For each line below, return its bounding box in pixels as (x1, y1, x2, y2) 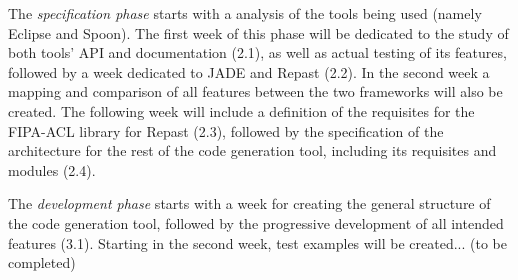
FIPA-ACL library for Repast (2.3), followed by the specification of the (8, 120, 444, 141)
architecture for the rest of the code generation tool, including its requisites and (8, 140, 497, 161)
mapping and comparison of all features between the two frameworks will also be (8, 81, 503, 102)
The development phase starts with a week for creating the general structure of (8, 193, 491, 214)
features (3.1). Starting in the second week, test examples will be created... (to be (8, 232, 507, 253)
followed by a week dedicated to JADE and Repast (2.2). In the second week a (8, 61, 490, 82)
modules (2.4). (8, 159, 96, 180)
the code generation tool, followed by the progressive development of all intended (8, 212, 504, 233)
